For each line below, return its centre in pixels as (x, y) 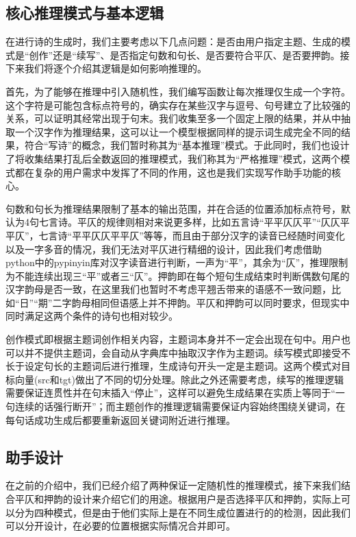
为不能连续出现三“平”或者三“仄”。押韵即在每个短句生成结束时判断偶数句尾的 (178, 275)
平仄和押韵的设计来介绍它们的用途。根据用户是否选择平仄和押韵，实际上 (178, 499)
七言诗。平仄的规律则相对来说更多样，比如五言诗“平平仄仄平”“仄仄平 (194, 222)
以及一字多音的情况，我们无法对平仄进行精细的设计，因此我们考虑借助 (164, 249)
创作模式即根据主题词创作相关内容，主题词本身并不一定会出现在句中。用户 (173, 339)
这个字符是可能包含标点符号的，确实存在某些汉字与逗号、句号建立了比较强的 (178, 105)
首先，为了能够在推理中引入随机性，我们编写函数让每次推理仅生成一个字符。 (178, 91)
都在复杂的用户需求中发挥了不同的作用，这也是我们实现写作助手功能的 (173, 172)
